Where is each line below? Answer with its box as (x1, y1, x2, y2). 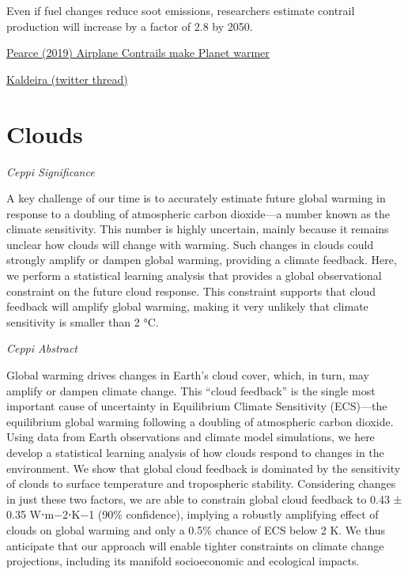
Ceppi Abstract (6, 340, 78, 357)
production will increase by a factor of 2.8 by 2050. (6, 17, 253, 34)
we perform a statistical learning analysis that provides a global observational (6, 267, 382, 284)
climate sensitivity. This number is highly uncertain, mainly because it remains (6, 221, 389, 237)
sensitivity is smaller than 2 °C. (6, 313, 159, 330)
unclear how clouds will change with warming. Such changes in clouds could (6, 236, 374, 252)
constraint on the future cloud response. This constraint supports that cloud (6, 282, 376, 299)
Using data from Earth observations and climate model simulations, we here (6, 429, 375, 445)
